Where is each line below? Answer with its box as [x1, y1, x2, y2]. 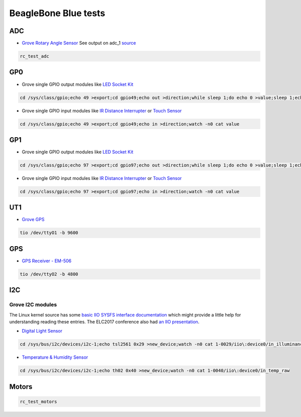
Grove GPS [22, 217, 45, 223]
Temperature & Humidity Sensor [22, 354, 88, 360]
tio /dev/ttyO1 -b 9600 [20, 230, 79, 236]
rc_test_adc [20, 53, 50, 59]
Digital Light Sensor [22, 328, 63, 334]
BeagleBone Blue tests [9, 8, 105, 19]
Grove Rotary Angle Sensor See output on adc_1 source [22, 40, 136, 46]
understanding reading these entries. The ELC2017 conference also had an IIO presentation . [9, 319, 200, 325]
